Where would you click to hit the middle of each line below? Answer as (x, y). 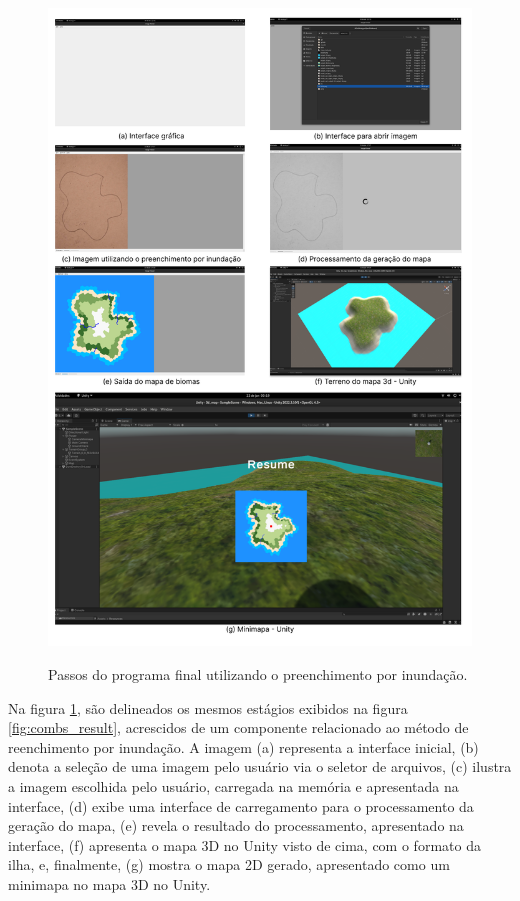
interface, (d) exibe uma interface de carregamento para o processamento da (241, 805)
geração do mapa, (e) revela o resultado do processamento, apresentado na (236, 825)
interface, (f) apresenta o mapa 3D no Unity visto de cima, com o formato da (244, 844)
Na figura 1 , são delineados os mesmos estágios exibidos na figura (208, 707)
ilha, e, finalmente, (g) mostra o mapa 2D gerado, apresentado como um (229, 864)
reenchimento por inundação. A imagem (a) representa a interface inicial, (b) (243, 746)
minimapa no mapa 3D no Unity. (109, 884)
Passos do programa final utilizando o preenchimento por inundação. (258, 674)
